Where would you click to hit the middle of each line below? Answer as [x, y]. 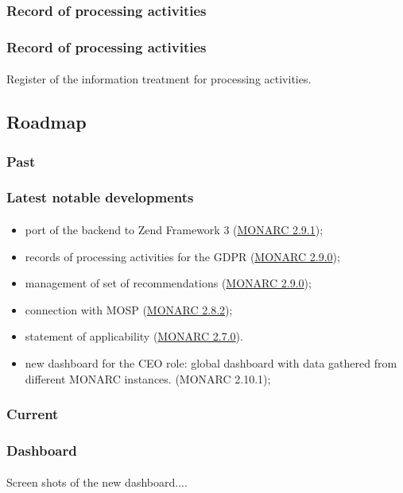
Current [33, 414]
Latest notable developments [100, 197]
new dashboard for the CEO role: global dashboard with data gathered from [211, 362]
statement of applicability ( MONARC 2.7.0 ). [134, 336]
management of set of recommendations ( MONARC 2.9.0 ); [168, 283]
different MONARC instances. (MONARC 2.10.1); [148, 378]
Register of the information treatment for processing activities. [159, 79]
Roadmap [46, 122]
